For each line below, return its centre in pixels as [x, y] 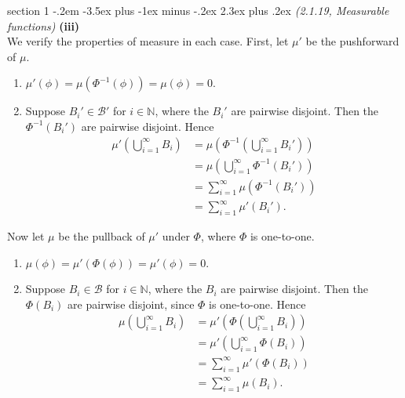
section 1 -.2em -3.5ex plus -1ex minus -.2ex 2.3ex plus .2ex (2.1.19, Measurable [198, 10]
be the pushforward [352, 41]
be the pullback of [102, 235]
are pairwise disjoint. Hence [148, 126]
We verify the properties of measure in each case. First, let [148, 41]
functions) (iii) [44, 25]
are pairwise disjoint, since [131, 304]
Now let [26, 235]
